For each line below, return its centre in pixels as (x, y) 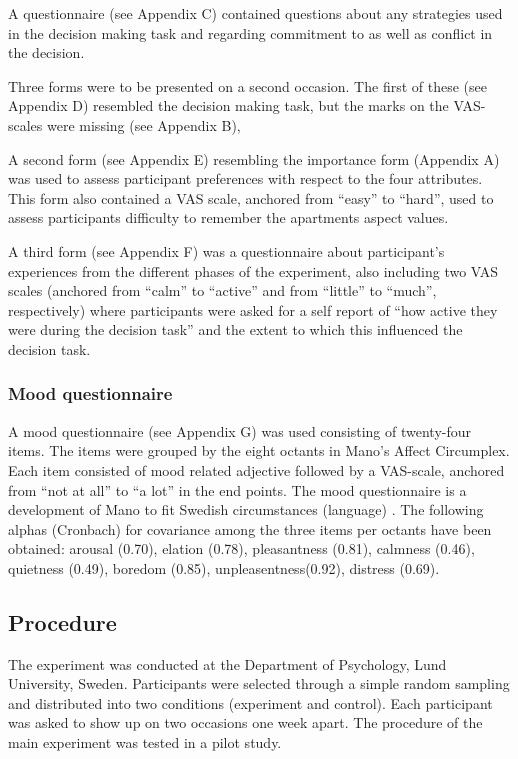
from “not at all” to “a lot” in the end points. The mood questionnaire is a (237, 489)
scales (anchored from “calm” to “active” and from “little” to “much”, (222, 290)
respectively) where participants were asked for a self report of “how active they (253, 309)
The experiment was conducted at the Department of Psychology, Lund (227, 663)
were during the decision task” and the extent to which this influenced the (235, 329)
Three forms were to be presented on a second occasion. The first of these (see (247, 85)
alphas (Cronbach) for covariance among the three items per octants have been (250, 528)
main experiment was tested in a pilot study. (145, 742)
